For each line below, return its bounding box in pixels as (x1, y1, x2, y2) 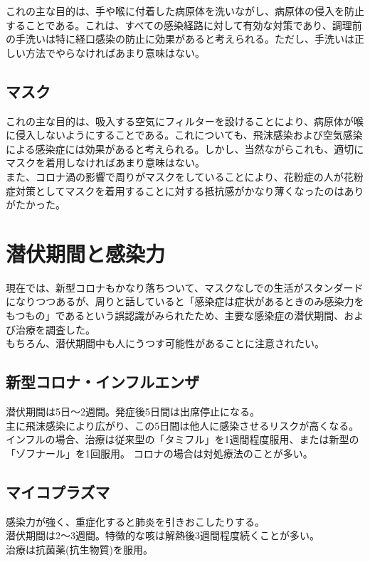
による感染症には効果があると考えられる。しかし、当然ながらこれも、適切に (6, 141, 364, 156)
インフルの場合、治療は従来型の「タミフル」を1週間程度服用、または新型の (6, 432, 359, 447)
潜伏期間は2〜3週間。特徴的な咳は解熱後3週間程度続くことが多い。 (6, 528, 319, 543)
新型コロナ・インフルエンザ (6, 371, 200, 393)
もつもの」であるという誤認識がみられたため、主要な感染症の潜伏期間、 (6, 308, 344, 323)
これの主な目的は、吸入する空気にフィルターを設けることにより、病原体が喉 (6, 113, 364, 128)
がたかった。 (6, 197, 65, 212)
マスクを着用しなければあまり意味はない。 (6, 155, 205, 170)
